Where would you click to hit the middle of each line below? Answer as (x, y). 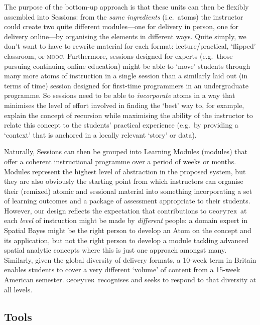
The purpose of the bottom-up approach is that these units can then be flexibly (126, 7)
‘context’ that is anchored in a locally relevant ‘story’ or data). (100, 134)
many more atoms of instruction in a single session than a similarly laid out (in (126, 76)
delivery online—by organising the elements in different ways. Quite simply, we (125, 36)
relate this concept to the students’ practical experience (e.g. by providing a (121, 125)
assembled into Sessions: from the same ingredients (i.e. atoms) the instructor (124, 16)
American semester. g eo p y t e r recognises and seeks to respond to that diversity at (130, 280)
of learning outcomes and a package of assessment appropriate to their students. (127, 201)
